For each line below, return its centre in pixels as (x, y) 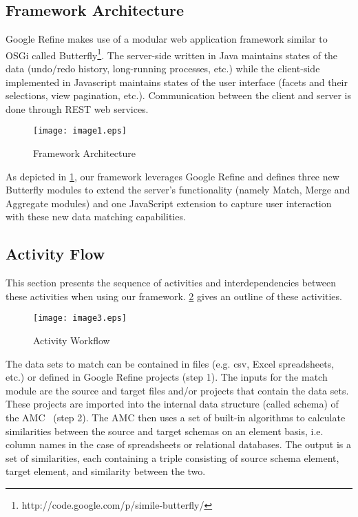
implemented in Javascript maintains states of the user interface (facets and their (177, 82)
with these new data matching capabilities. (96, 217)
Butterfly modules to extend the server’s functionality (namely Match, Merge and (178, 190)
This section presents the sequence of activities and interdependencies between (171, 283)
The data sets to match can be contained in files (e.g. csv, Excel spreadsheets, (170, 363)
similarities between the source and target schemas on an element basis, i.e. (165, 431)
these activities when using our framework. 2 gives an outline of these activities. (174, 296)
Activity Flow (55, 254)
